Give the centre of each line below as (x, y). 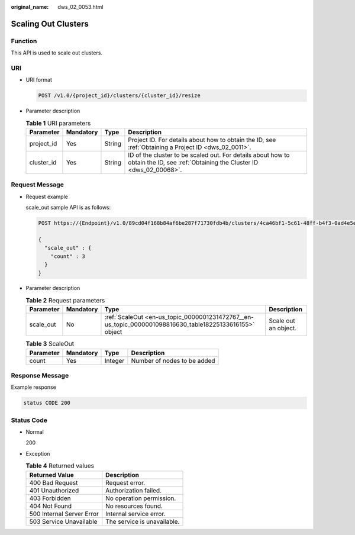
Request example (47, 196)
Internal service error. (135, 514)
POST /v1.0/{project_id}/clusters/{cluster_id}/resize (119, 96)
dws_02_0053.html (80, 7)
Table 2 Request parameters (65, 301)
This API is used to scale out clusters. (57, 53)
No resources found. (134, 506)
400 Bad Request (54, 482)
